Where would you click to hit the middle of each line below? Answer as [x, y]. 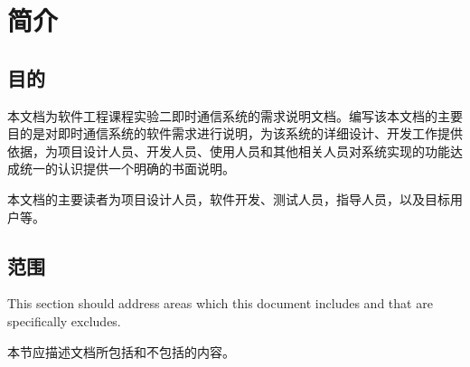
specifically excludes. [64, 320]
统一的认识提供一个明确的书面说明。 [127, 169]
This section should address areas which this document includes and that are [220, 303]
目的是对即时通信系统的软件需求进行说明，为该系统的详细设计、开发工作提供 [235, 133]
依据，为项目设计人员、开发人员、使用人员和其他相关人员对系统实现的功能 [229, 151]
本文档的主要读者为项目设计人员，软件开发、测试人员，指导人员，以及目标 [229, 198]
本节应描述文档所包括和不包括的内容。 [121, 351]
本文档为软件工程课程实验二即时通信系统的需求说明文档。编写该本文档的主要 [235, 115]
